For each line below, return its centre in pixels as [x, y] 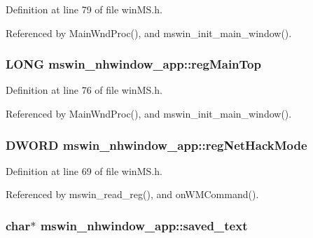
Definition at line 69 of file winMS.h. [84, 170]
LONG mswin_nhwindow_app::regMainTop [133, 64]
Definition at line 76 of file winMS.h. [84, 90]
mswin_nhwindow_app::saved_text [144, 225]
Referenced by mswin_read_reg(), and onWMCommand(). [132, 194]
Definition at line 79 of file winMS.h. [84, 9]
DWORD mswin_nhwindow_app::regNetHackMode [156, 145]
